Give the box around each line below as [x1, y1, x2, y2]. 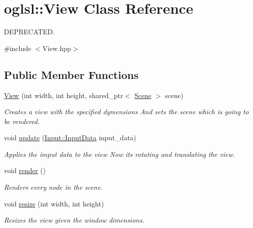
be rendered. [4, 116, 40, 126]
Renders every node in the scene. [4, 182, 103, 192]
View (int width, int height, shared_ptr [4, 90, 123, 100]
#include [4, 43, 31, 53]
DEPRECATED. [4, 26, 55, 37]
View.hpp [42, 43, 71, 53]
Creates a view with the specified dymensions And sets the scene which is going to [4, 106, 249, 117]
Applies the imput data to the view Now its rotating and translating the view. [4, 149, 235, 159]
